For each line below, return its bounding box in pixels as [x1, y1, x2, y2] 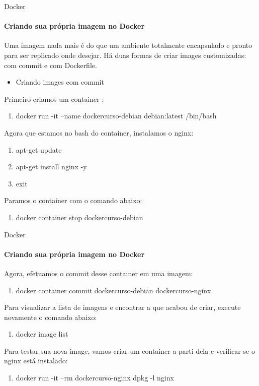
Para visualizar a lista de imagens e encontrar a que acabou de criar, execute [4, 302, 241, 312]
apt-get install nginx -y [16, 161, 87, 172]
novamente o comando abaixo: [4, 311, 97, 322]
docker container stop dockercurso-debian [16, 212, 143, 222]
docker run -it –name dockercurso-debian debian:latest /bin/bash [16, 110, 217, 121]
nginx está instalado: [4, 355, 68, 366]
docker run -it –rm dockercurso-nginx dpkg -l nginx [16, 372, 174, 383]
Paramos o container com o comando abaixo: [4, 195, 142, 206]
